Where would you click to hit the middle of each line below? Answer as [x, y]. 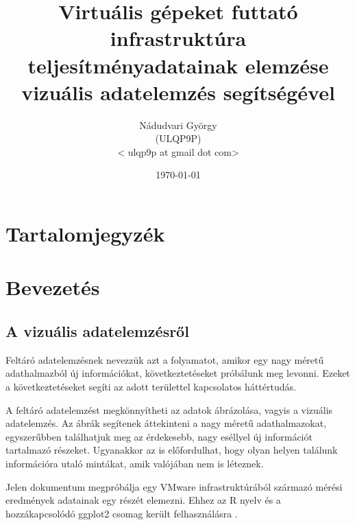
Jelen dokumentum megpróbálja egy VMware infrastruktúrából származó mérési [174, 486]
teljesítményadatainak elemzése [178, 65]
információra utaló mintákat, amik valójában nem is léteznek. [135, 463]
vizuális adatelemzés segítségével [178, 92]
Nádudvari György [178, 125]
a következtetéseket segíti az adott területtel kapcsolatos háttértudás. [151, 387]
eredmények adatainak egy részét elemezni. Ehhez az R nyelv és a [143, 500]
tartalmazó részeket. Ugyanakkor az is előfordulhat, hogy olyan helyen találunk [172, 450]
